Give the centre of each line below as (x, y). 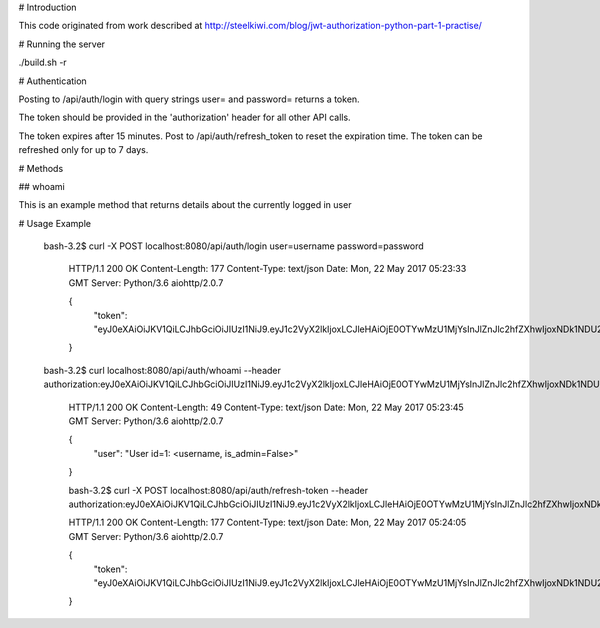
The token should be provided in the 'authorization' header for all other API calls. (184, 117)
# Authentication (52, 81)
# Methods (41, 168)
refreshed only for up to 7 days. (83, 150)
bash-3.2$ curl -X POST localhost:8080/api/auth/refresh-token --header (218, 490)
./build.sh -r (42, 62)
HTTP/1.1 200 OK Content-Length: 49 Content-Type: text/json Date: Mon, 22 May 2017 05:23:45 (266, 407)
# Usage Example (55, 223)
